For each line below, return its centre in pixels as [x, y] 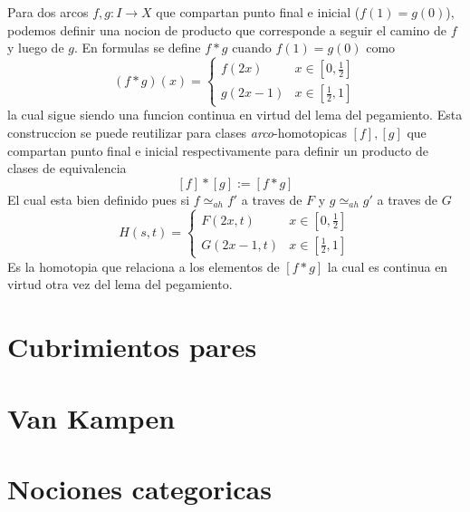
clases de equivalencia [67, 168]
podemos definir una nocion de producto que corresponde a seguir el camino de [227, 29]
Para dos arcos [48, 12]
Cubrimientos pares [132, 347]
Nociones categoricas [139, 488]
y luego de [36, 48]
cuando [252, 48]
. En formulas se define [137, 48]
